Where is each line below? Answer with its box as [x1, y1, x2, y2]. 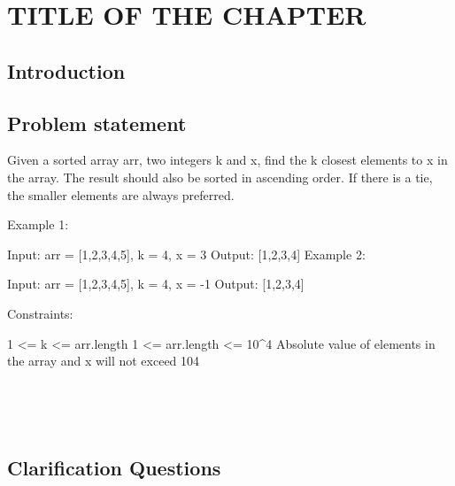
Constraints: [7, 304, 73, 322]
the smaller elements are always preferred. [7, 185, 235, 204]
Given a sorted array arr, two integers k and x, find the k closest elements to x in [7, 150, 448, 169]
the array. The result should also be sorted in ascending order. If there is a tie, [7, 167, 433, 186]
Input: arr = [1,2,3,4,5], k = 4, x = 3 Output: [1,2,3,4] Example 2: [7, 244, 366, 263]
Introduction [7, 57, 126, 84]
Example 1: [7, 215, 69, 234]
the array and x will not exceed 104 [7, 351, 200, 370]
